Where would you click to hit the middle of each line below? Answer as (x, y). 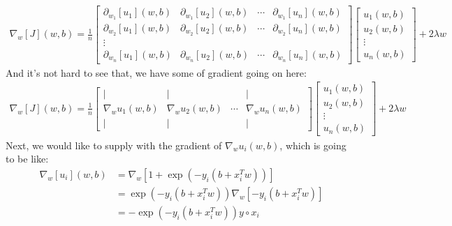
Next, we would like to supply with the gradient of (114, 145)
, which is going (313, 145)
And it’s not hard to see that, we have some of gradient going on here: (156, 72)
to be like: (27, 159)
